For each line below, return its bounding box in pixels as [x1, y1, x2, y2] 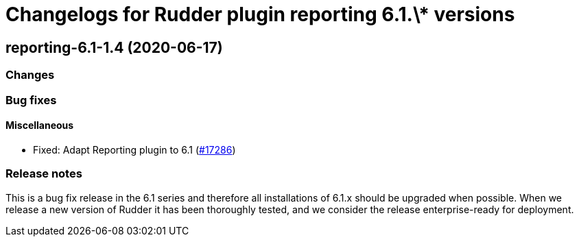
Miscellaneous [5, 119, 74, 132]
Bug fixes [5, 93, 57, 107]
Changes [5, 68, 55, 82]
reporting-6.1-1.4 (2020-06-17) [5, 38, 223, 56]
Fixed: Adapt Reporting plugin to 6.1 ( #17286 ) [33, 143, 236, 156]
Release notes [5, 167, 82, 181]
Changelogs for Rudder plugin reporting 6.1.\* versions [5, 3, 515, 26]
